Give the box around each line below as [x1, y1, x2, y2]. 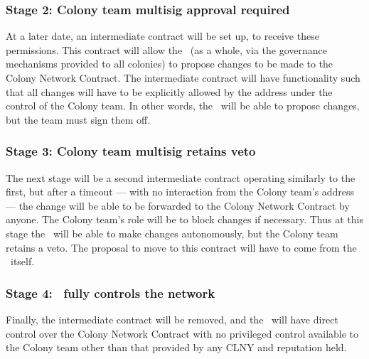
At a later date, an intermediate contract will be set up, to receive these [6, 28, 319, 43]
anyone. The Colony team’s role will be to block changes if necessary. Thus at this [6, 212, 363, 227]
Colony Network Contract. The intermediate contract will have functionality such [6, 70, 360, 85]
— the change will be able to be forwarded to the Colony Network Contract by [6, 198, 350, 213]
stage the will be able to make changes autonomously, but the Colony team [6, 225, 338, 240]
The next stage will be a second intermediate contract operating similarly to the [6, 170, 355, 185]
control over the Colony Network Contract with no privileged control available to [6, 326, 359, 341]
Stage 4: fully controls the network [6, 284, 215, 301]
